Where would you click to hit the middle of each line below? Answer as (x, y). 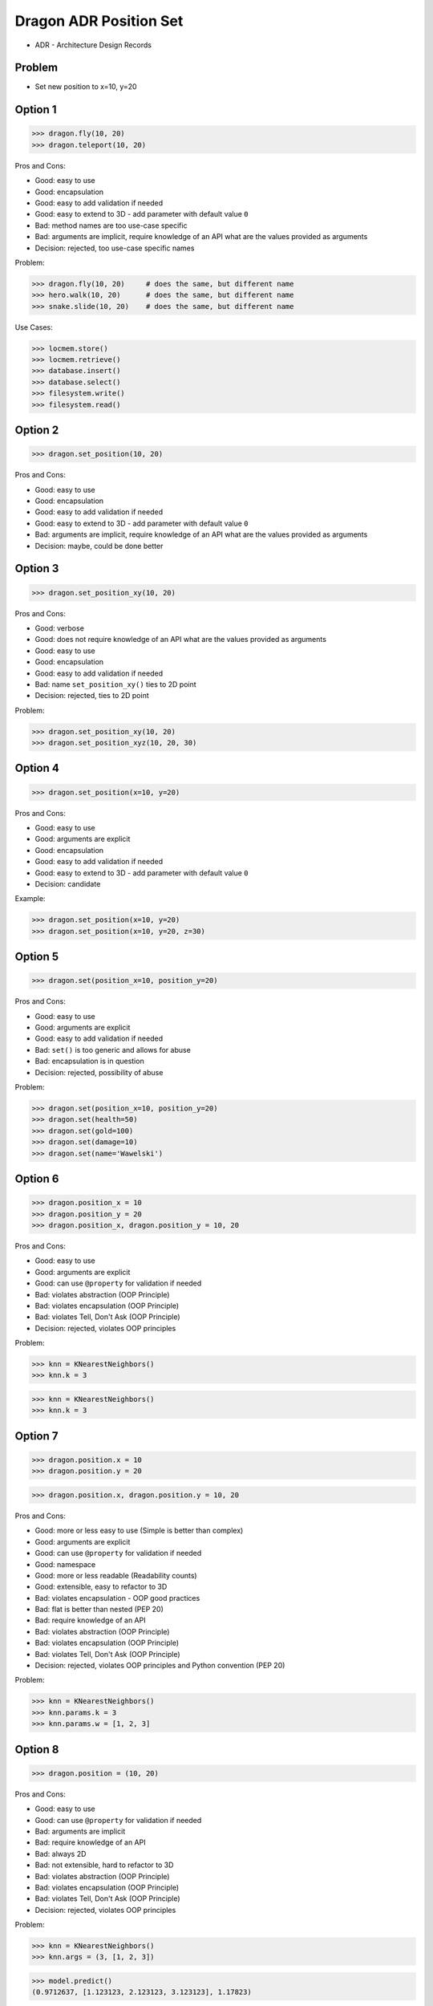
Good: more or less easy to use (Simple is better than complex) (139, 1531)
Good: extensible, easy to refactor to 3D (101, 1587)
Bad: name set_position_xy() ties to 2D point (115, 684)
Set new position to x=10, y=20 (86, 87)
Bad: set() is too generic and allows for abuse (113, 1050)
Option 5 (37, 957)
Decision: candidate (68, 883)
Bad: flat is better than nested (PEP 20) (99, 1610)
